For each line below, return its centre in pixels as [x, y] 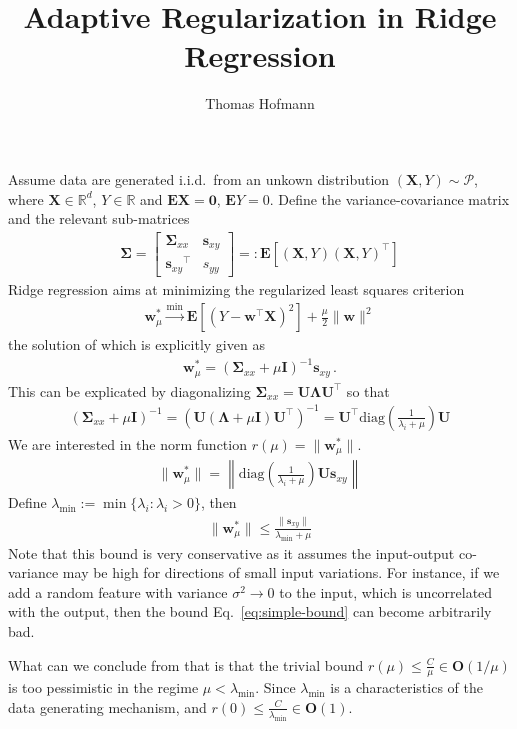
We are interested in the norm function [127, 443]
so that [368, 390]
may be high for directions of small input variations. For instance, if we [281, 572]
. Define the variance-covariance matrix [389, 198]
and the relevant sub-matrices [99, 218]
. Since [275, 687]
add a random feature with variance [118, 591]
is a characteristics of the [406, 687]
